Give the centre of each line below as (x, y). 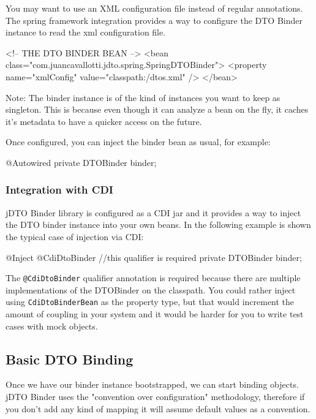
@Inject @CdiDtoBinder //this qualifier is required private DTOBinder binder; (154, 257)
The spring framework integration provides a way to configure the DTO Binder (154, 20)
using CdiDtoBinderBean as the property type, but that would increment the (150, 302)
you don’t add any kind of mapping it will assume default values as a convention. (158, 408)
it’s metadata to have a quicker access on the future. (104, 121)
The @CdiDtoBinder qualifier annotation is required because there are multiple (153, 278)
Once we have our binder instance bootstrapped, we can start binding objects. (152, 384)
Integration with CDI (59, 190)
